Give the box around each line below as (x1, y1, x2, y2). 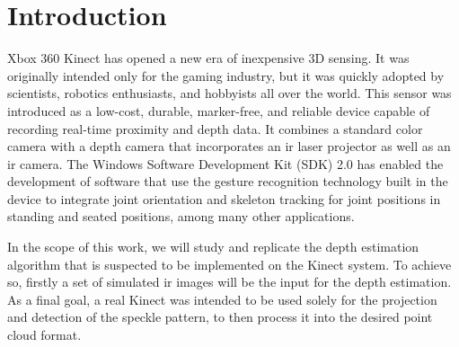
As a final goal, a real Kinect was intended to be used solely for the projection (7, 289, 437, 308)
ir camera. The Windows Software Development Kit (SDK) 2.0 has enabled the (7, 154, 444, 173)
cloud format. (7, 325, 82, 344)
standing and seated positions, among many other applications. (7, 207, 355, 226)
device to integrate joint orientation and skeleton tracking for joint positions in (7, 189, 441, 208)
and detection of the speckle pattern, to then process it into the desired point (7, 307, 433, 326)
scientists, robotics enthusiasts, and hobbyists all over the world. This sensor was (7, 84, 452, 102)
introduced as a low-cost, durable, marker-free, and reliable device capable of (7, 101, 430, 120)
